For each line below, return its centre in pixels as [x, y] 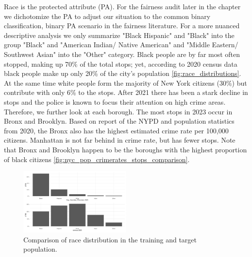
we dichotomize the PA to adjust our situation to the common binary [107, 16]
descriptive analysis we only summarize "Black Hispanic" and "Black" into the [119, 35]
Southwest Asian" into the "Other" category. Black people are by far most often [122, 54]
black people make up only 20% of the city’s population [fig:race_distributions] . [123, 73]
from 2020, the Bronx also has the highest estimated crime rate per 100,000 [116, 130]
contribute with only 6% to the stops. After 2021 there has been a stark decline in [126, 92]
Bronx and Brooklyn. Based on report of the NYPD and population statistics [119, 121]
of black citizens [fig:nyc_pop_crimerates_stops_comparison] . [97, 159]
